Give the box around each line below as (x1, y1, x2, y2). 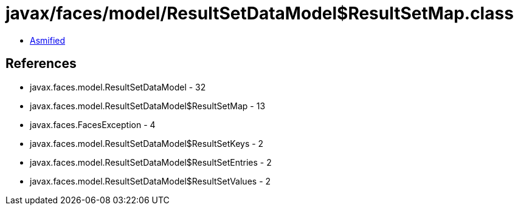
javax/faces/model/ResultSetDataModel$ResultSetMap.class (5, 3, 514, 24)
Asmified (30, 35, 66, 46)
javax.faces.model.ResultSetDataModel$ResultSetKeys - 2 (30, 138, 264, 149)
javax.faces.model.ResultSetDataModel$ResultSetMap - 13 (30, 100, 266, 111)
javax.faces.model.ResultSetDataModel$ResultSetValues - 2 (30, 175, 271, 186)
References (5, 56, 77, 72)
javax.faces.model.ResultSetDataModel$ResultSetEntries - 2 (30, 157, 272, 168)
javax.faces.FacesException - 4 (30, 119, 156, 130)
